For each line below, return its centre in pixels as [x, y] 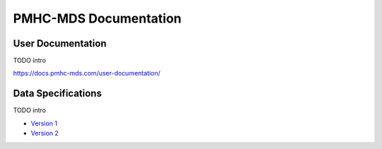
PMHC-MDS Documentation [97, 18]
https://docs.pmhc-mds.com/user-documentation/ [87, 73]
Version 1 [44, 123]
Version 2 [45, 133]
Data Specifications [57, 94]
